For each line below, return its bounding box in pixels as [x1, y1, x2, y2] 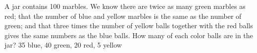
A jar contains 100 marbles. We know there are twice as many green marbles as [4, 1, 246, 11]
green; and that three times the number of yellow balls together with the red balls [4, 20, 253, 31]
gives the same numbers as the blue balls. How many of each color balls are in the [4, 30, 253, 40]
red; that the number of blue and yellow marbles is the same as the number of [4, 10, 242, 21]
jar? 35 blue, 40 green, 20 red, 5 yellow [4, 40, 122, 50]
